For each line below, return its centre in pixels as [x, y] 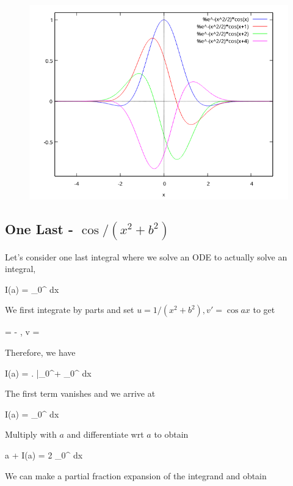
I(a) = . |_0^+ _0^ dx [48, 373]
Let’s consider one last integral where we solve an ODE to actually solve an [146, 256]
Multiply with [31, 434]
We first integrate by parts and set [70, 310]
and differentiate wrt [105, 434]
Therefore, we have [40, 352]
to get [264, 310]
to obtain [171, 434]
